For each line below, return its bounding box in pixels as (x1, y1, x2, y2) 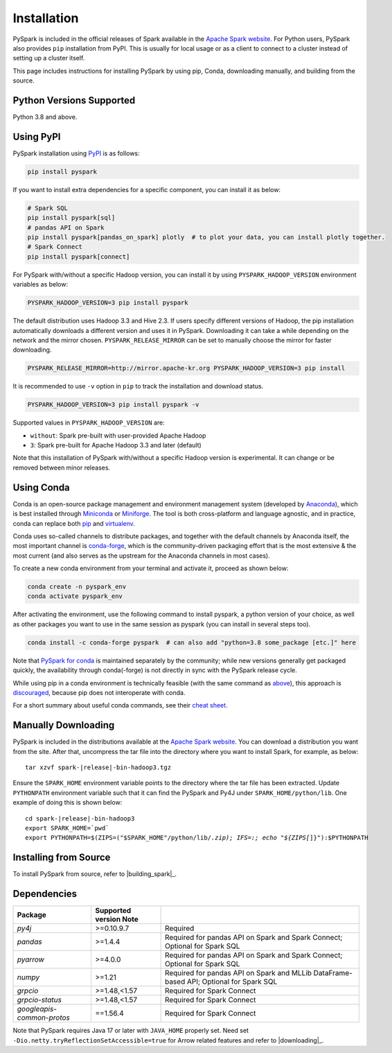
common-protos (17, 1013, 71, 1022)
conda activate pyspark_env (27, 592, 123, 600)
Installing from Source (12, 852, 111, 864)
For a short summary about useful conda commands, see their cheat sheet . (12, 701, 228, 710)
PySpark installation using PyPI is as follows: (12, 149, 140, 157)
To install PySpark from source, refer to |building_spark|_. (12, 870, 177, 878)
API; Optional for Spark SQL (186, 977, 278, 986)
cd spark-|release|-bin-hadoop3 (25, 814, 135, 822)
